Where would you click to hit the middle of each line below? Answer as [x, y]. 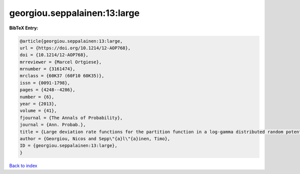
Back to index [23, 166]
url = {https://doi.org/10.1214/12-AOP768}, [75, 48]
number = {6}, [37, 97]
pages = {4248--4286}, [47, 90]
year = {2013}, [38, 104]
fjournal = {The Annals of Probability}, [71, 118]
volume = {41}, [38, 111]
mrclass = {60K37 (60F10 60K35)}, [62, 76]
